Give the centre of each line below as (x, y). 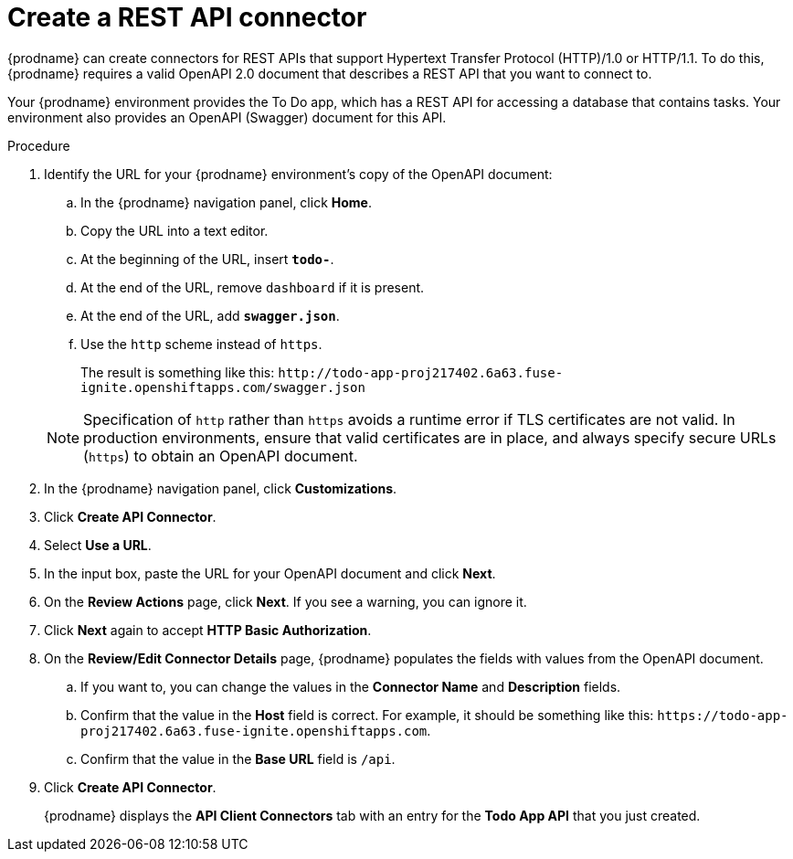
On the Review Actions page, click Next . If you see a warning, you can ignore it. (285, 601)
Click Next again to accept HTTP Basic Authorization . (208, 630)
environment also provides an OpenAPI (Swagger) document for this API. (227, 117)
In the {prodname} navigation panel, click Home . (226, 202)
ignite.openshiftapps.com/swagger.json (223, 387)
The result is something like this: (178, 372)
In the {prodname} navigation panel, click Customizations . (221, 488)
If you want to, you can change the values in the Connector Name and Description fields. (351, 686)
